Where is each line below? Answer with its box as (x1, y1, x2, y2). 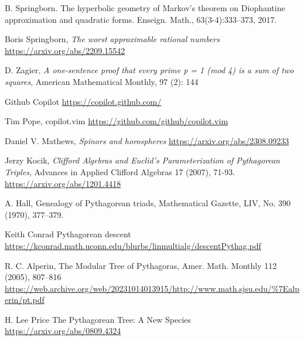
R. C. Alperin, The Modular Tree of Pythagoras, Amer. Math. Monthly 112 (5, 259, 277, 271)
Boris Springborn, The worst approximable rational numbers (5, 33, 220, 45)
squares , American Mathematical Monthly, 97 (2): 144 (5, 75, 199, 87)
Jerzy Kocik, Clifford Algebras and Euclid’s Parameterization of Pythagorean (5, 154, 280, 166)
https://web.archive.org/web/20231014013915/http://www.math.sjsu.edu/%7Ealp (5, 282, 299, 294)
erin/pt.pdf (5, 294, 45, 306)
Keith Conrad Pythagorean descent (5, 228, 131, 240)
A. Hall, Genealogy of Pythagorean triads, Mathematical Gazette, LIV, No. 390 (5, 197, 291, 209)
